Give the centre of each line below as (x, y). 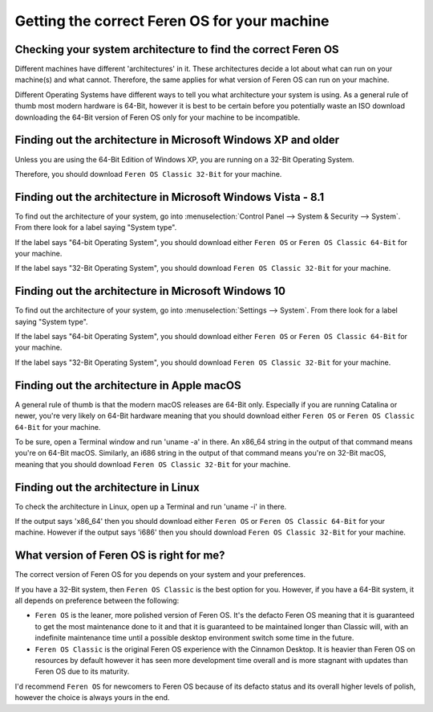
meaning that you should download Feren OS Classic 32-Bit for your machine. (153, 464)
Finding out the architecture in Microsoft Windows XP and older (177, 140)
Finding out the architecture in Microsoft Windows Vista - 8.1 (170, 197)
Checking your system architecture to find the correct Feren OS (177, 49)
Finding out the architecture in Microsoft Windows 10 (150, 291)
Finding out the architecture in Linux (107, 487)
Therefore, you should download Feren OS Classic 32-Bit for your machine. (148, 174)
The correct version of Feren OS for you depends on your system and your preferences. (160, 575)
